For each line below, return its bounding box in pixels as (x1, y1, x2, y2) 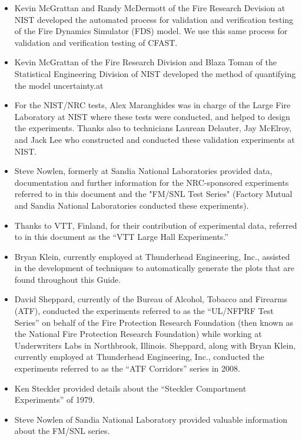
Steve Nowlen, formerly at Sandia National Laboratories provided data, (14, 165, 273, 177)
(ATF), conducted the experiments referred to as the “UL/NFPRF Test (14, 305, 274, 317)
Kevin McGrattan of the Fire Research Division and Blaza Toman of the (14, 56, 277, 68)
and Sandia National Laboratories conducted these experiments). (14, 199, 249, 211)
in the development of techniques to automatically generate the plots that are (14, 262, 294, 274)
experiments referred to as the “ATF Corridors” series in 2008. (14, 362, 240, 375)
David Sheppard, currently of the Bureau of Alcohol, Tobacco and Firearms (14, 293, 288, 305)
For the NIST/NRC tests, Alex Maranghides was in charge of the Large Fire (14, 99, 291, 111)
